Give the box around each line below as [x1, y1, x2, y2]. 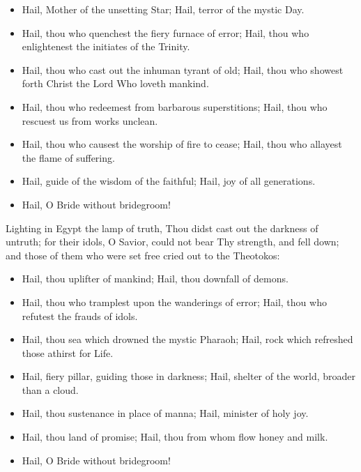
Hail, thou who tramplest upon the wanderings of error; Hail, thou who [22, 294, 327, 309]
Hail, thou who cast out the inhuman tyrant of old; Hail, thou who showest [22, 62, 344, 77]
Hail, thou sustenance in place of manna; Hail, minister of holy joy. [22, 406, 309, 420]
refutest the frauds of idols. [22, 308, 138, 323]
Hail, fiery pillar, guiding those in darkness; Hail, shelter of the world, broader [22, 369, 355, 383]
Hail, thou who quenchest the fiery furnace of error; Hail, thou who [22, 25, 309, 40]
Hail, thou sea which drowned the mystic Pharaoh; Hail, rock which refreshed [22, 332, 353, 347]
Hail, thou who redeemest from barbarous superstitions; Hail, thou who [22, 99, 328, 114]
